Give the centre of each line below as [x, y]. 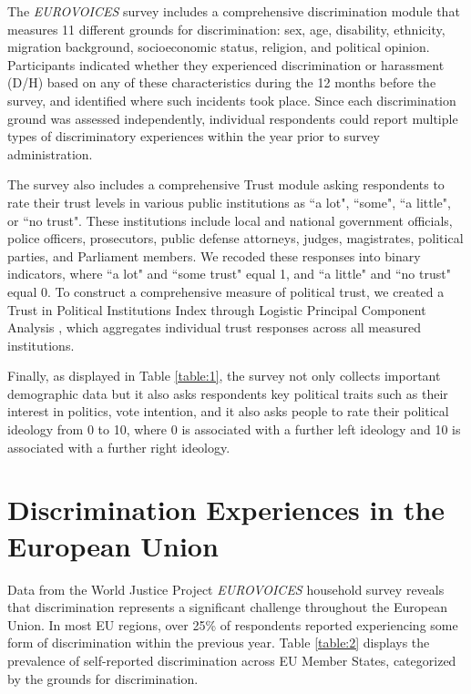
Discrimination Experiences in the [226, 510]
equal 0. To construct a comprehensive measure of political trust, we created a [226, 291]
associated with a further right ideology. [119, 447]
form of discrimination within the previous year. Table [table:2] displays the [219, 643]
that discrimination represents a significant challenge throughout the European [227, 607]
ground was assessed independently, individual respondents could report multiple [233, 118]
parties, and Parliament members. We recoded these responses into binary [214, 255]
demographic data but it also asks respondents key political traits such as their [228, 393]
